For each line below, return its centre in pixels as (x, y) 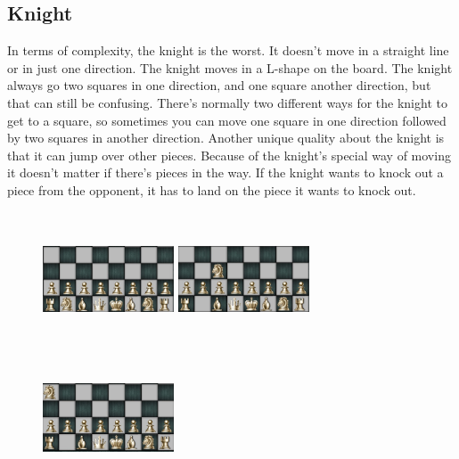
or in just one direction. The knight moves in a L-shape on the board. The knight (230, 67)
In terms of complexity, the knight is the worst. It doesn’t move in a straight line (228, 50)
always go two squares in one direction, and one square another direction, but (219, 85)
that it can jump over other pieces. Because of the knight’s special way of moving (229, 155)
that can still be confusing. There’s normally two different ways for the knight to (227, 102)
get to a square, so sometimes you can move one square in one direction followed (227, 120)
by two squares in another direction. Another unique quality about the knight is (226, 138)
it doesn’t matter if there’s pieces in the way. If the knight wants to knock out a (225, 172)
